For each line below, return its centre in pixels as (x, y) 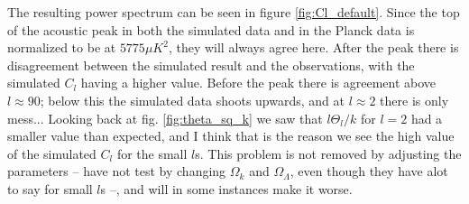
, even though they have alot (369, 171)
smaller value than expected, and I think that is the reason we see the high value (231, 136)
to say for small (50, 188)
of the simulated (52, 153)
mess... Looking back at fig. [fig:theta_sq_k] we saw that (165, 118)
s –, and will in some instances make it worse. (226, 188)
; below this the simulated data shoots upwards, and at (192, 100)
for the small (152, 153)
